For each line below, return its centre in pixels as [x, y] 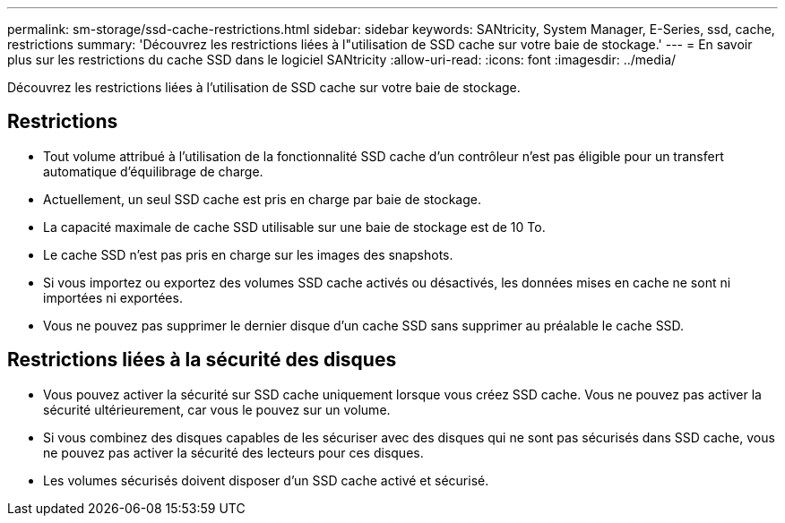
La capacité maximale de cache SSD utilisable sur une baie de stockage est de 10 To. [294, 227]
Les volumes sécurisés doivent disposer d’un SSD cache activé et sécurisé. [266, 480]
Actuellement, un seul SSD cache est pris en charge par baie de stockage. [262, 199]
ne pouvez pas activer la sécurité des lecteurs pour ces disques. [233, 452]
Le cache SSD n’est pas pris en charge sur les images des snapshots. [248, 254]
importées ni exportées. [113, 297]
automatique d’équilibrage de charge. [153, 171]
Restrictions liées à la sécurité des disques [202, 360]
